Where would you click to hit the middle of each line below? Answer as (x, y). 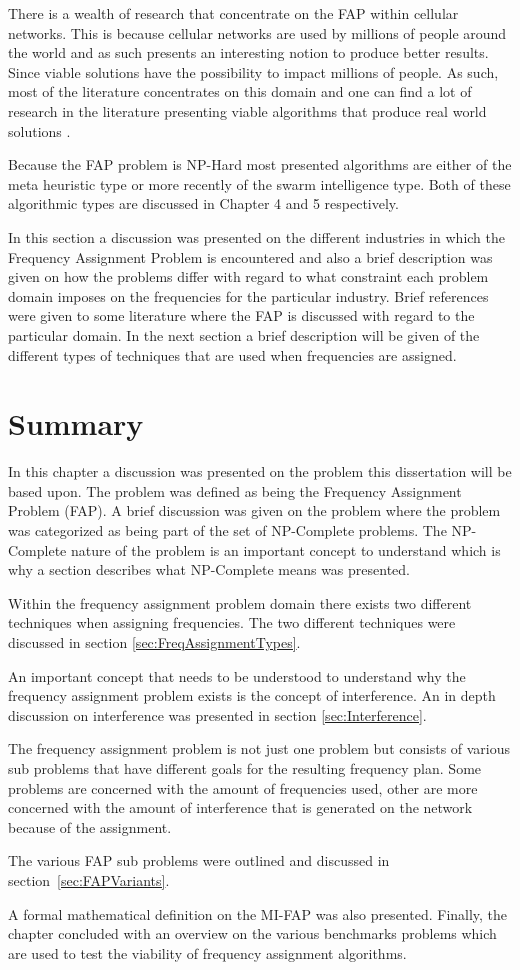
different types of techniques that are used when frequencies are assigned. (232, 354)
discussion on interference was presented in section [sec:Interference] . (217, 714)
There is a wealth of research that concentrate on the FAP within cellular (233, 13)
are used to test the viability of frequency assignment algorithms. (207, 952)
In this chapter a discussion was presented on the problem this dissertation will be (260, 471)
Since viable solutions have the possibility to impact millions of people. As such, (253, 71)
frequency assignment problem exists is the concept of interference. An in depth (252, 695)
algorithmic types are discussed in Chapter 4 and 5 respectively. (203, 203)
